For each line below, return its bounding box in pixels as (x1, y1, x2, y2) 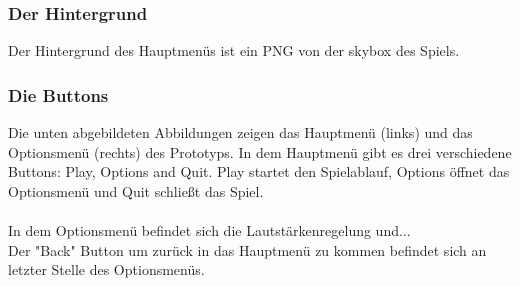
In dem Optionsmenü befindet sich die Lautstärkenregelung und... (8, 220, 411, 240)
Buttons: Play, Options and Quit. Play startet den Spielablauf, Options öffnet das (8, 161, 510, 182)
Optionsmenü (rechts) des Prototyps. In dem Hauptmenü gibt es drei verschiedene (8, 141, 512, 162)
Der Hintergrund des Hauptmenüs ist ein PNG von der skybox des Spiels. (8, 40, 460, 61)
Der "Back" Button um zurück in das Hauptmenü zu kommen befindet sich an (8, 239, 487, 260)
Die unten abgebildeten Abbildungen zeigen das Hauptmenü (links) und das (8, 122, 473, 143)
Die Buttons (8, 82, 109, 107)
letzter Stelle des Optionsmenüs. (8, 259, 205, 280)
